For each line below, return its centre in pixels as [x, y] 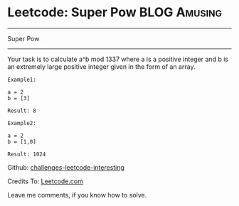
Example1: [22, 80]
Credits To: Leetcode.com [45, 181]
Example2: [22, 123]
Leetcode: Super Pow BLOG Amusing [115, 12]
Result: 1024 [27, 154]
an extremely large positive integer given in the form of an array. [101, 66]
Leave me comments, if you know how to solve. [77, 195]
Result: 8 [22, 111]
